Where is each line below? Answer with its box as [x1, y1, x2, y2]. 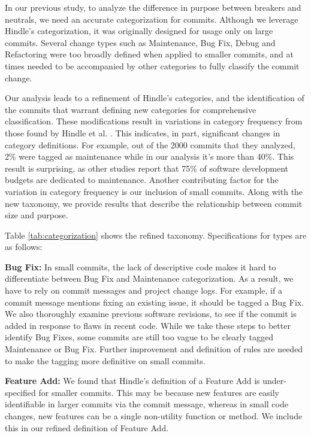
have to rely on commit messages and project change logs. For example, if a [5, 284, 282, 297]
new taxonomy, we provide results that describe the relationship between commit [5, 197, 303, 209]
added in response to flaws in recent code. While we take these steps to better [5, 319, 291, 331]
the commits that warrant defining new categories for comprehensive [5, 103, 256, 115]
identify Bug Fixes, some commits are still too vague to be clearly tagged [5, 331, 273, 343]
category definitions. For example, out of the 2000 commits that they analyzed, [5, 138, 295, 151]
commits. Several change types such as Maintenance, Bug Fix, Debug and [5, 36, 276, 48]
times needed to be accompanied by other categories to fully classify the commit [5, 59, 300, 72]
